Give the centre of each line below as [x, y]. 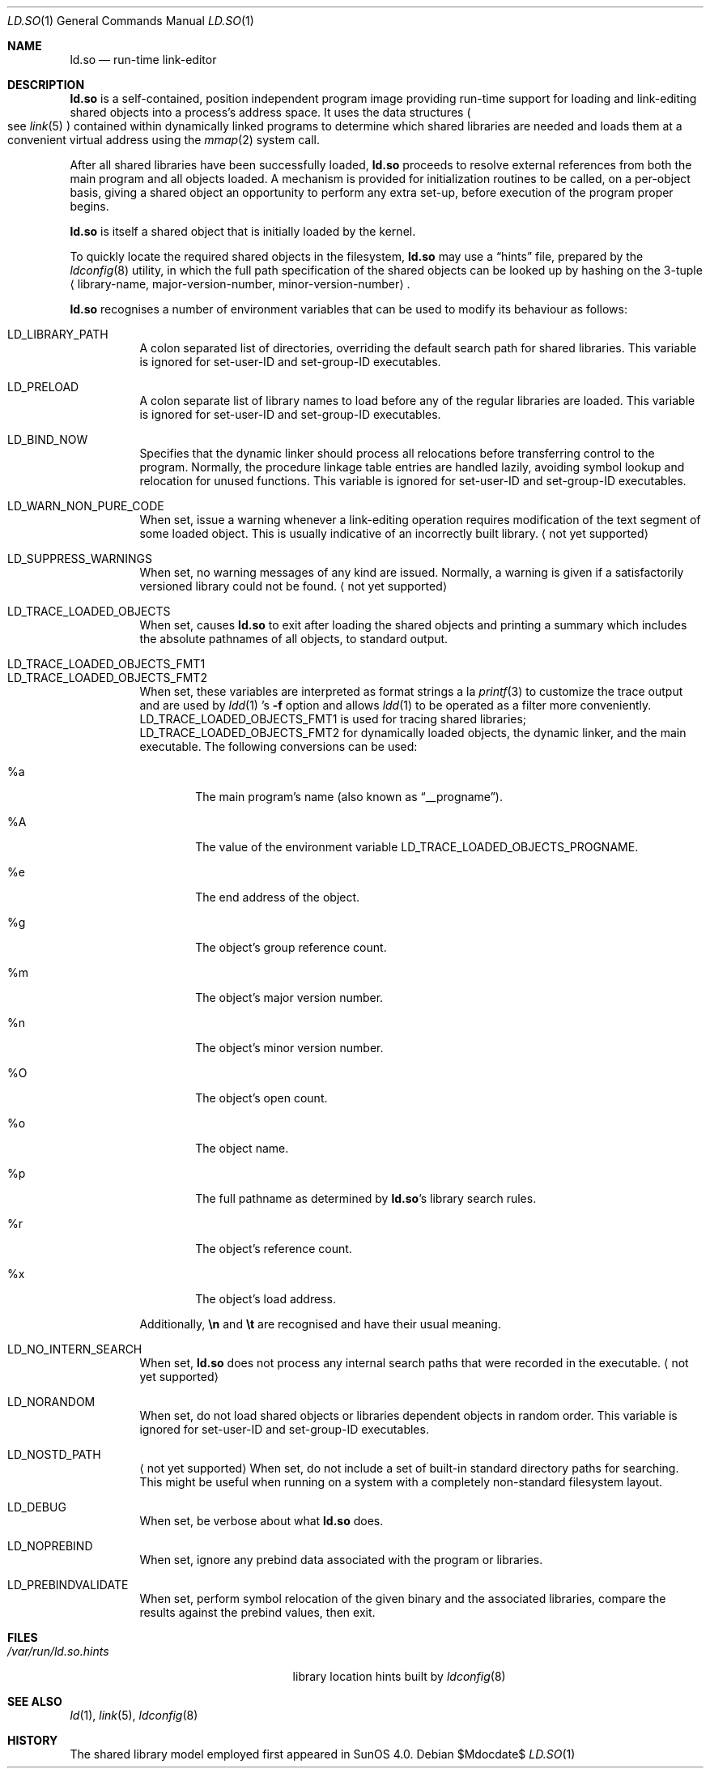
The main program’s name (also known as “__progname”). [349, 797]
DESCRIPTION [46, 85]
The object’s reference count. [274, 1249]
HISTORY [33, 1740]
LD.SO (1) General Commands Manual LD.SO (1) [131, 21]
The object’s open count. [261, 1098]
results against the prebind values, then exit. [257, 1612]
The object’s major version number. [289, 997]
